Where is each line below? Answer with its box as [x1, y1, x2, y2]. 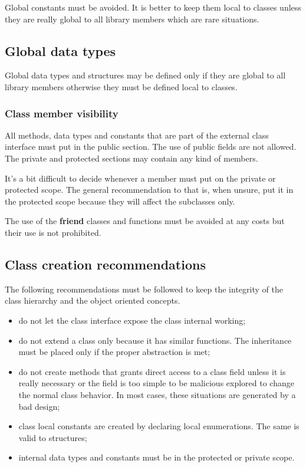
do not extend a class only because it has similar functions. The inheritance [18, 334, 292, 346]
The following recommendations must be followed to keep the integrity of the [5, 282, 283, 295]
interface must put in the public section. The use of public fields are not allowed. [5, 140, 297, 153]
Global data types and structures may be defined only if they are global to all [5, 69, 286, 81]
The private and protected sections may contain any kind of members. [5, 152, 258, 164]
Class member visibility [5, 106, 119, 120]
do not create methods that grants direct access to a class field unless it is [18, 365, 286, 377]
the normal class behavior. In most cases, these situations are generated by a [18, 388, 296, 400]
